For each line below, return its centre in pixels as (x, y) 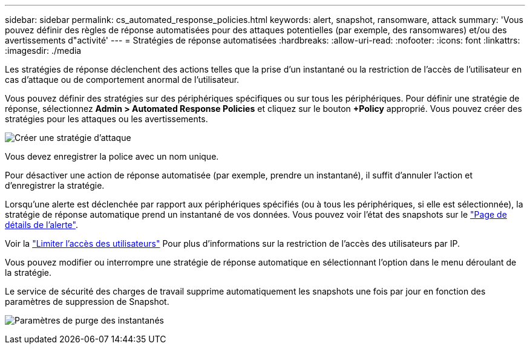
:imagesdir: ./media (43, 51)
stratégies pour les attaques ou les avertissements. (106, 119)
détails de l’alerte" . (41, 225)
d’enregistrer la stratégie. (55, 185)
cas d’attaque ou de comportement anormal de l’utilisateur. (122, 80)
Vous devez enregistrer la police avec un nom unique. (112, 156)
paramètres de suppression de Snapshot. (87, 302)
